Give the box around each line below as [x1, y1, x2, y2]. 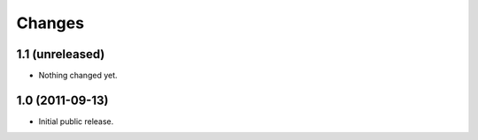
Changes [16, 13, 84, 33]
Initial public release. [38, 115, 114, 127]
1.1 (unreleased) [16, 47, 105, 62]
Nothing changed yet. [38, 70, 119, 81]
